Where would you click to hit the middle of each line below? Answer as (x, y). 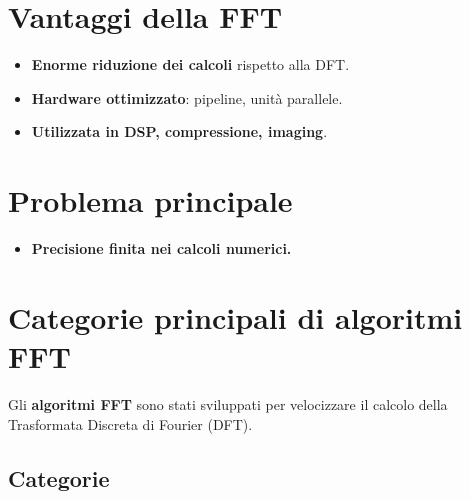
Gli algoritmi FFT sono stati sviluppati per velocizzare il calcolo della (228, 403)
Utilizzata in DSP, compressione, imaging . (179, 131)
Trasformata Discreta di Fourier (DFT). (130, 423)
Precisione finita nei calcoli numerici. (161, 248)
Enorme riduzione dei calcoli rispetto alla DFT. (190, 64)
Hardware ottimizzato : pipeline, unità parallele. (187, 97)
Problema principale (150, 200)
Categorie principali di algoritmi (235, 316)
